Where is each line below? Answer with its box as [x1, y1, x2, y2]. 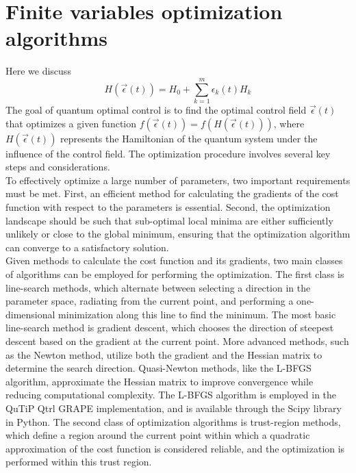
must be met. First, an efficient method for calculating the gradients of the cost [5, 186, 339, 201]
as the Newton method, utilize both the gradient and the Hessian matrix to [5, 347, 322, 361]
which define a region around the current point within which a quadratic [5, 428, 310, 442]
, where [273, 116, 305, 130]
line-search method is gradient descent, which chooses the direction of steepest [5, 320, 334, 335]
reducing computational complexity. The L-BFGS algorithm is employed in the [5, 387, 337, 402]
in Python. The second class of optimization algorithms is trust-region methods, [5, 414, 341, 429]
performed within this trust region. [5, 455, 152, 469]
